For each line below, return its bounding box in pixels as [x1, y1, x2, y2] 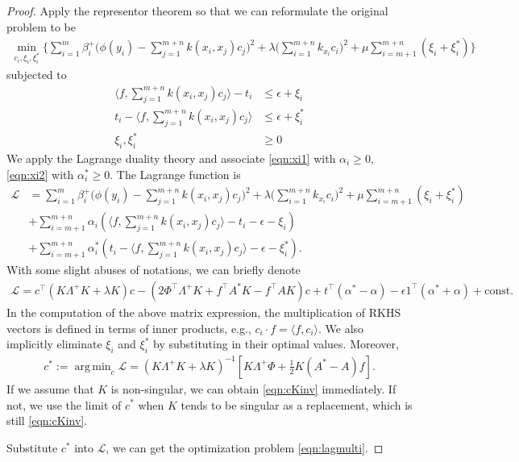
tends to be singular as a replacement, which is [181, 396, 413, 413]
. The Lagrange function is [110, 165, 241, 182]
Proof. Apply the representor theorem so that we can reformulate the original [6, 2, 388, 19]
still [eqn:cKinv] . [6, 412, 88, 429]
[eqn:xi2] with [6, 165, 74, 182]
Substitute [6, 439, 58, 456]
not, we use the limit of [6, 396, 122, 413]
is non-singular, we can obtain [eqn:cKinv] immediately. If [110, 380, 397, 397]
